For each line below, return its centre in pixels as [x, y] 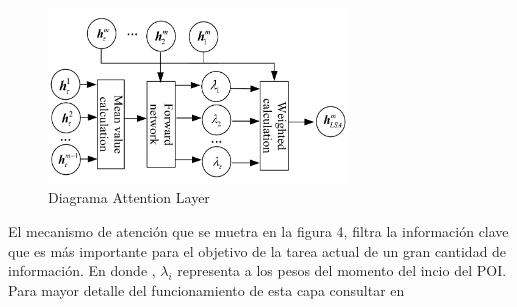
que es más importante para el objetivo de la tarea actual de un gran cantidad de [257, 250]
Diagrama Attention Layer [129, 197]
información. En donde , [82, 270]
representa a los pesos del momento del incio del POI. [342, 270]
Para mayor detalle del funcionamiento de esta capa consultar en [206, 289]
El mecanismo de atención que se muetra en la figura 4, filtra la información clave [258, 230]
